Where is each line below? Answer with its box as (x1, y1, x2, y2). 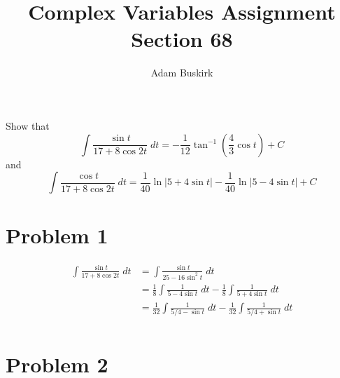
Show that (6, 118, 50, 133)
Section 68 (131, 25, 233, 53)
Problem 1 (6, 221, 108, 250)
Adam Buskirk (150, 65, 213, 80)
